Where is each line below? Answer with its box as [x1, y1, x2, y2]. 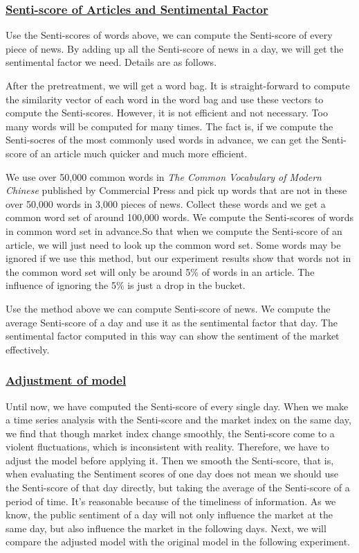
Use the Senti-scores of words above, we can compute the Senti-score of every [6, 28, 333, 42]
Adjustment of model [6, 371, 127, 389]
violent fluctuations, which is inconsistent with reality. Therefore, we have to [6, 439, 329, 454]
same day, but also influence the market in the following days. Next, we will [6, 520, 326, 535]
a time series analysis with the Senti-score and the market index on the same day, [6, 412, 351, 427]
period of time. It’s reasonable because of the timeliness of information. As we [6, 493, 336, 508]
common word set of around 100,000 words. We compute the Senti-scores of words [6, 210, 353, 225]
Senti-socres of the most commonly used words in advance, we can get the [6, 132, 319, 147]
